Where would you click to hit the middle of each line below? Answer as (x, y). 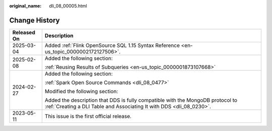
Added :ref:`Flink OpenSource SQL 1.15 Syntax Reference (112, 45)
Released (24, 32)
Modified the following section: (81, 91)
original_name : (25, 6)
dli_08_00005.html (68, 6)
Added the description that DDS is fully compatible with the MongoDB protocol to (141, 100)
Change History (35, 20)
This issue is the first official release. (88, 116)
